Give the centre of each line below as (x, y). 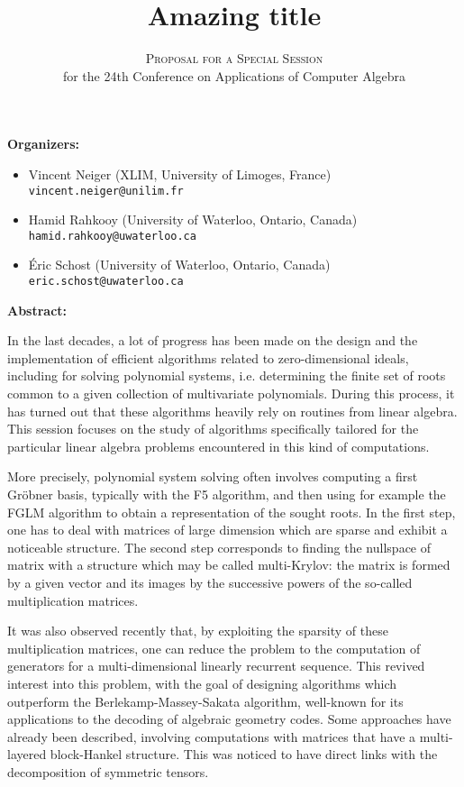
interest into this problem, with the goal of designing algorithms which (202, 683)
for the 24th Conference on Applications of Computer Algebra (234, 75)
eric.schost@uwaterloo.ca (106, 281)
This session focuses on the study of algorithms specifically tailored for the (213, 429)
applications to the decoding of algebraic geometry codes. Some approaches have (229, 719)
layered (27, 754)
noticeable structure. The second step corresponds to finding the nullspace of (219, 547)
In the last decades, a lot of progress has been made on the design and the (213, 340)
